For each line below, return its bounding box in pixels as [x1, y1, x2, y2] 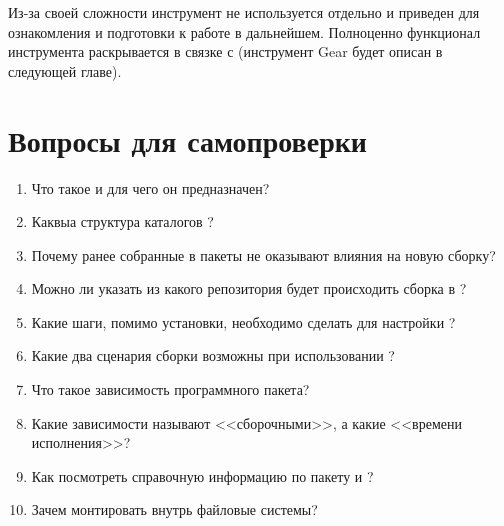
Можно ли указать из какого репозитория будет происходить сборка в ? [31, 278, 467, 299]
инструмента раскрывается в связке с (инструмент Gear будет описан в [8, 41, 443, 62]
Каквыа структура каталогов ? [31, 211, 214, 232]
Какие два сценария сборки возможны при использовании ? [31, 345, 395, 366]
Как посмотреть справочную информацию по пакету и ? [31, 465, 374, 486]
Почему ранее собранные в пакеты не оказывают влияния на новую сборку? [31, 244, 496, 265]
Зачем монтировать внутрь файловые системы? [31, 499, 318, 520]
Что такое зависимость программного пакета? [31, 379, 310, 400]
